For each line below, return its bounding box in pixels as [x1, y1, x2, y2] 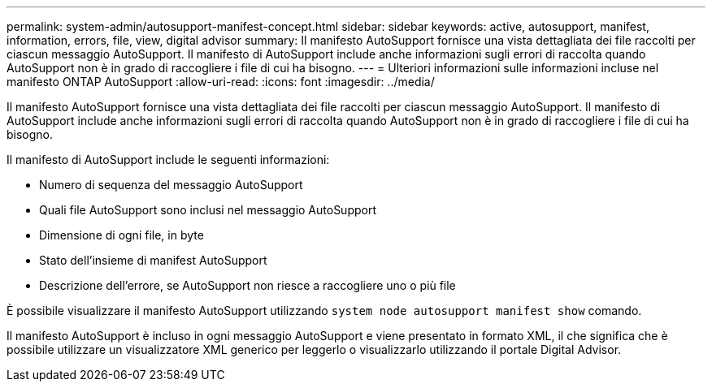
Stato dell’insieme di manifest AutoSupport [39, 253, 267, 267]
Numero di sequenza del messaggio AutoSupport [39, 178, 303, 192]
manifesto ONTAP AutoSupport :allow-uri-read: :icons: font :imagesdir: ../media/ [7, 75, 435, 88]
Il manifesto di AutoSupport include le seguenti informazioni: [7, 153, 330, 166]
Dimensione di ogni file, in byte [39, 228, 204, 242]
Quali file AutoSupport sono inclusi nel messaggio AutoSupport [39, 203, 377, 217]
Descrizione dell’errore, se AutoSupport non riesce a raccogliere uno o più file [39, 278, 456, 292]
